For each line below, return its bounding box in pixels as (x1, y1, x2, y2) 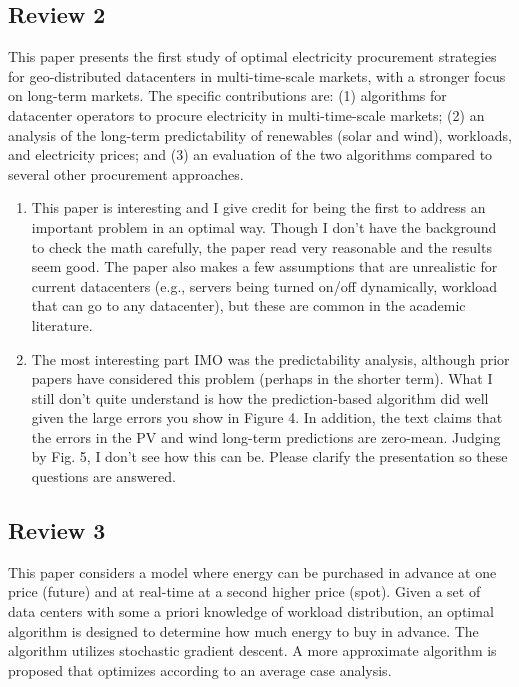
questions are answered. (31, 466, 176, 487)
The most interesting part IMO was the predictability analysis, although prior (31, 348, 510, 369)
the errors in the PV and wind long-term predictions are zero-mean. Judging (31, 426, 501, 447)
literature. (31, 314, 93, 335)
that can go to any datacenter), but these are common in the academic (31, 295, 466, 316)
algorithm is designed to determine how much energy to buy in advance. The (8, 620, 479, 641)
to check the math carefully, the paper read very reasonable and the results (31, 236, 492, 257)
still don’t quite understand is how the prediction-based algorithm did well (31, 387, 489, 408)
